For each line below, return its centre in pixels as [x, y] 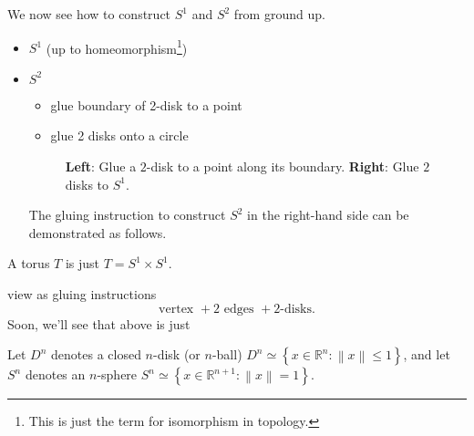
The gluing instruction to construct [127, 215]
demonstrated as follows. [98, 232]
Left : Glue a [101, 166]
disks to [87, 184]
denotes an [55, 374]
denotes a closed [96, 354]
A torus [29, 263]
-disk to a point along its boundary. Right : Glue [283, 166]
